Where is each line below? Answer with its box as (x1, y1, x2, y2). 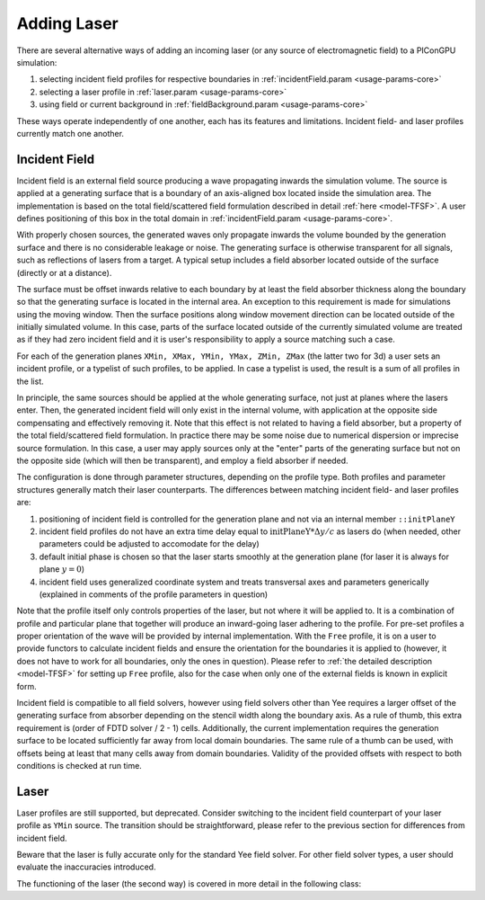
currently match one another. (16, 128, 125, 138)
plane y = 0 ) (39, 564, 85, 575)
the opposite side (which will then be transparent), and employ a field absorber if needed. (16, 455, 349, 466)
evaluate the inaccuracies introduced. (16, 861, 156, 872)
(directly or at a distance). (16, 267, 112, 278)
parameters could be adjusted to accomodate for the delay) (39, 539, 260, 549)
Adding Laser (16, 13, 119, 33)
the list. (16, 376, 44, 387)
